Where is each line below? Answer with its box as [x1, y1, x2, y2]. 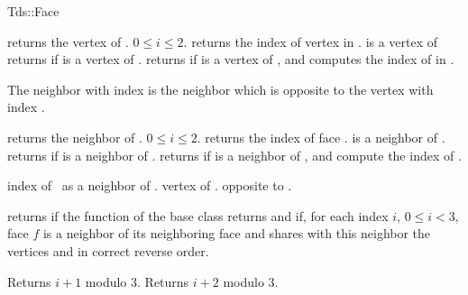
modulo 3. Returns [85, 272, 189, 290]
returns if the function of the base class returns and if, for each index [7, 206, 389, 225]
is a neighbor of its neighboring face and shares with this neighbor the [42, 224, 431, 243]
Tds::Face [7, 2, 60, 20]
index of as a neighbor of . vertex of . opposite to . [7, 176, 292, 195]
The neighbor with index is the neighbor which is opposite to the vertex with [7, 79, 434, 98]
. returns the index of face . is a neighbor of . [197, 127, 445, 146]
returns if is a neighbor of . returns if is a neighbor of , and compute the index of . [7, 145, 462, 164]
